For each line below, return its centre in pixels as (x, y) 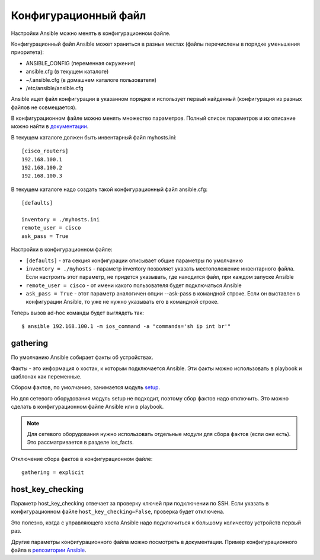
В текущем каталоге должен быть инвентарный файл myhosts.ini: (94, 137)
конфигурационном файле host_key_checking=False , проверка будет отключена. (118, 512)
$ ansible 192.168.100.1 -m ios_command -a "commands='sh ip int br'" (126, 327)
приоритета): (28, 52)
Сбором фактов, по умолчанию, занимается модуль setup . (85, 387)
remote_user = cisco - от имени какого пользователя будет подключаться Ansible (134, 285)
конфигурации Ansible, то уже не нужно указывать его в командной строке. (122, 302)
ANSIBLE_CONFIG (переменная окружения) (81, 63)
